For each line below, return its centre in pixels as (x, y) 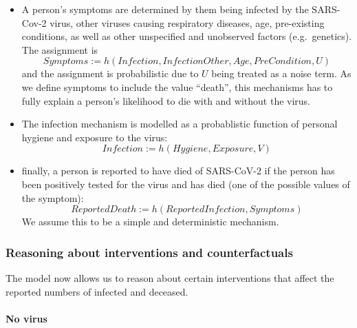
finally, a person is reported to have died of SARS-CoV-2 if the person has (178, 171)
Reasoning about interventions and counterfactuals (149, 252)
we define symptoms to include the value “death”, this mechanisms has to (177, 86)
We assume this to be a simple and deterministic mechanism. (150, 222)
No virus (26, 318)
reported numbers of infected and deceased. (97, 291)
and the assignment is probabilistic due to (110, 73)
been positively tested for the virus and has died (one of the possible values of (186, 184)
